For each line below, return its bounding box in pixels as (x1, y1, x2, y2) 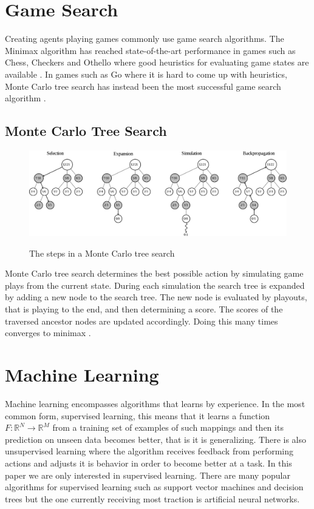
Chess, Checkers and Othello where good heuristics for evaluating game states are (5, 56, 309, 69)
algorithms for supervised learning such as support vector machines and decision (5, 480, 304, 493)
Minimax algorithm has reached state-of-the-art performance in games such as (5, 44, 296, 56)
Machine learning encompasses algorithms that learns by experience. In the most (5, 397, 305, 410)
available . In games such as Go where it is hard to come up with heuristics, (5, 67, 287, 80)
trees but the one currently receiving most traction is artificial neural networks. (5, 492, 300, 505)
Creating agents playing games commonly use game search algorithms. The (5, 32, 284, 45)
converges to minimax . (5, 326, 91, 339)
